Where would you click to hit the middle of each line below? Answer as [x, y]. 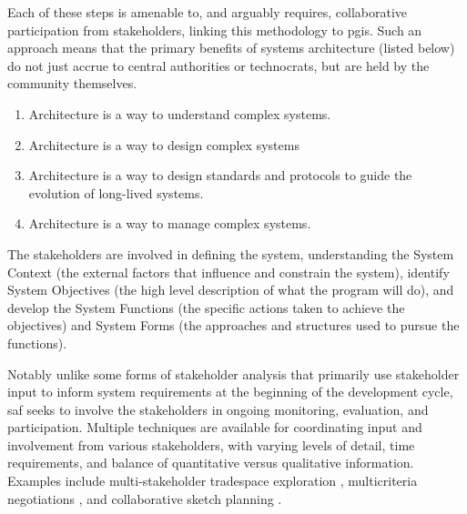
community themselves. [72, 83]
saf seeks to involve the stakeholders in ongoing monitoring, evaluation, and [218, 409]
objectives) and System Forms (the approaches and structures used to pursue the [233, 325]
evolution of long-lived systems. [116, 192]
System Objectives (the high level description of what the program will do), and [231, 290]
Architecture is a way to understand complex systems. [180, 113]
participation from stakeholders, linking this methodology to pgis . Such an [215, 30]
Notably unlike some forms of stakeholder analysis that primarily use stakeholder [233, 373]
